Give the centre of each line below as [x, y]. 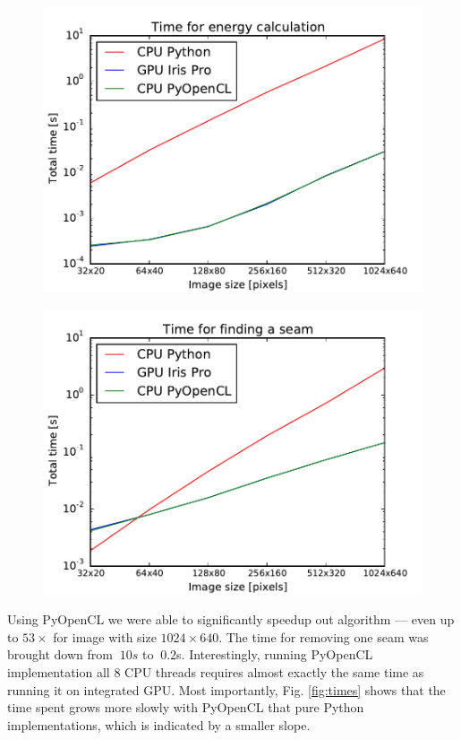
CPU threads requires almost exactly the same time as [274, 671]
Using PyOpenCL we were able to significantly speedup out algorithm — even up [231, 619]
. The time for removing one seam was [324, 636]
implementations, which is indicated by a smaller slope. [159, 724]
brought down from [60, 654]
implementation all [59, 671]
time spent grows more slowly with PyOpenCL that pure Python [186, 707]
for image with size [105, 636]
